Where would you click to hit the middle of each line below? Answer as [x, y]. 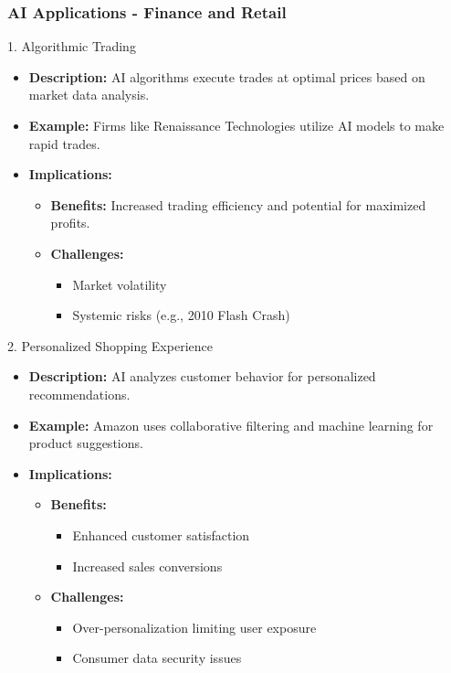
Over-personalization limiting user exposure [194, 627]
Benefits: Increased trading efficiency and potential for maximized [238, 204]
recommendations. [79, 394]
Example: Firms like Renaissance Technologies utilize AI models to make [236, 125]
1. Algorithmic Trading [72, 46]
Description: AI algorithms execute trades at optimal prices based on [227, 76]
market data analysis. [89, 95]
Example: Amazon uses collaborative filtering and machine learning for [231, 425]
